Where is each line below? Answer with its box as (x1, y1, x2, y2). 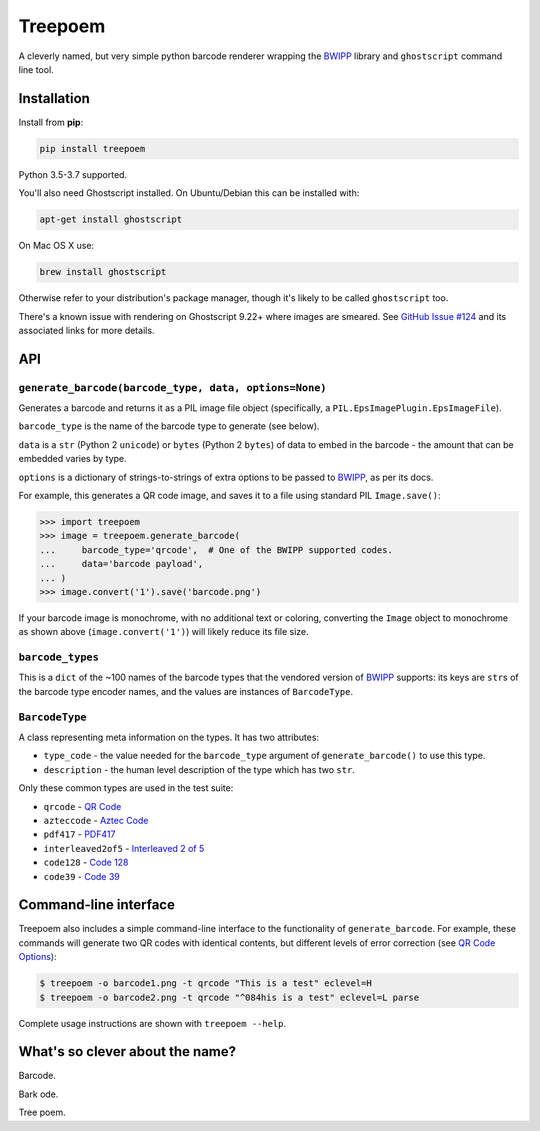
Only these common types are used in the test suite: (18, 782, 234, 794)
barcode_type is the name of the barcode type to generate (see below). (18, 420, 320, 432)
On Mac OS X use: (18, 240, 95, 252)
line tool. (18, 63, 54, 75)
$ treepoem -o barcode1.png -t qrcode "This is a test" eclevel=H (39, 978, 372, 989)
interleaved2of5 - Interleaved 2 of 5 (43, 842, 205, 854)
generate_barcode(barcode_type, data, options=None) (18, 381, 327, 394)
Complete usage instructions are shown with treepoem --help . (18, 1017, 287, 1029)
